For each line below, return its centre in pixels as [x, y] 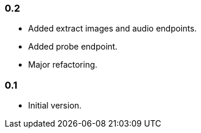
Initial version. [55, 106]
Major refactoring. [63, 65]
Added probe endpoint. [73, 47]
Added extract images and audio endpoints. [113, 29]
